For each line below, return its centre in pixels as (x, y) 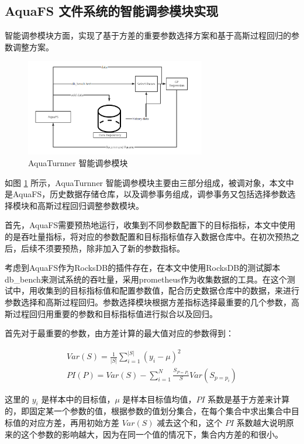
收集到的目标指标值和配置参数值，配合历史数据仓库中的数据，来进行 (168, 290)
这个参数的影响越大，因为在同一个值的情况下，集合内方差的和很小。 (152, 434)
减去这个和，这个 (190, 423)
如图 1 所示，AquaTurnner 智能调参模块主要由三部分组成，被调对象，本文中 (149, 182)
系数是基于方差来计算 (249, 399)
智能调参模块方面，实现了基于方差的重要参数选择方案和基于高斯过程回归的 (148, 35)
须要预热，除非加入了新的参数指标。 (115, 248)
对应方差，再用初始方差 (74, 423)
